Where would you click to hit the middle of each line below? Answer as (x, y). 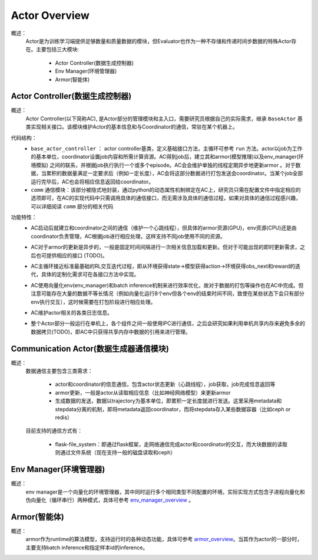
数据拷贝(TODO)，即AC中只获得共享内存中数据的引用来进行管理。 (111, 332)
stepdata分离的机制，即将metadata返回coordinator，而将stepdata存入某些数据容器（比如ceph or (173, 409)
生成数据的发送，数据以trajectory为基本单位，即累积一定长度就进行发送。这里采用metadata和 (168, 401)
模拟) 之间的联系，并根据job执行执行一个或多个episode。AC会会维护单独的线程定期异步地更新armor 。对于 (165, 165)
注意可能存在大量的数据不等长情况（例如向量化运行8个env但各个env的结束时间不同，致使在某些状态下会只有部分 (168, 294)
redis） (64, 417)
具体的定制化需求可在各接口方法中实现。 (90, 274)
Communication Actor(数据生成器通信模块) (90, 348)
